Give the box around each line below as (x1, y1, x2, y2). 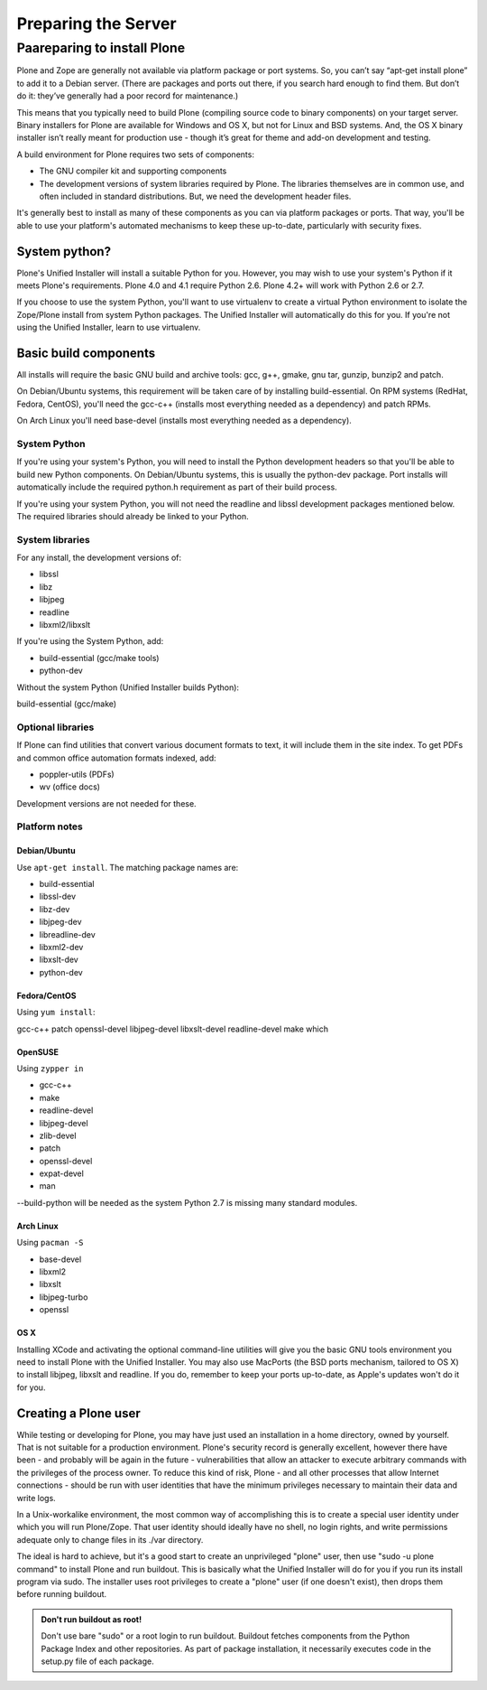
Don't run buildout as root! (41, 1613, 142, 1625)
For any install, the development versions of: (16, 552, 182, 564)
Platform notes (16, 820, 83, 833)
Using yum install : (16, 1007, 96, 1018)
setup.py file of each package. (41, 1656, 154, 1667)
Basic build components (16, 345, 156, 360)
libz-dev (39, 903, 70, 914)
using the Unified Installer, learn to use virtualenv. (16, 322, 201, 333)
